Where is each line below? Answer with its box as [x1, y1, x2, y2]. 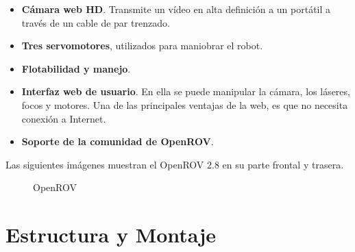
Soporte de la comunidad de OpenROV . [21, 134, 214, 149]
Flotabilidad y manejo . [21, 61, 131, 75]
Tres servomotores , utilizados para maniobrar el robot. [21, 38, 263, 53]
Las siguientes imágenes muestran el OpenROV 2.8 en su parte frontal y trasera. [5, 157, 344, 171]
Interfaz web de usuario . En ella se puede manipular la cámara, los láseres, [21, 84, 350, 99]
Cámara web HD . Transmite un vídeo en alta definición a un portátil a [21, 2, 331, 16]
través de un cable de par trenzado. [21, 15, 170, 29]
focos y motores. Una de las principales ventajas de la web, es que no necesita [21, 97, 348, 112]
